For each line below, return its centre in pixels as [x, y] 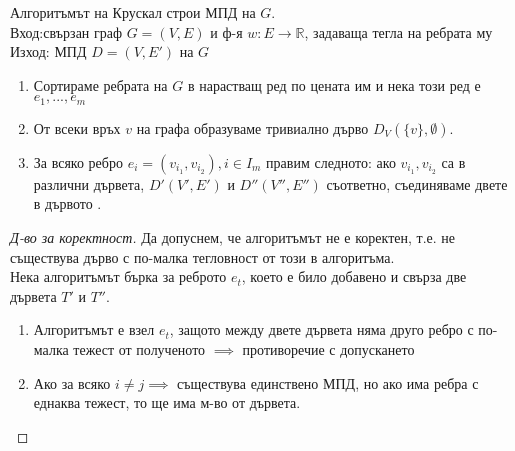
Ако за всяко [72, 382]
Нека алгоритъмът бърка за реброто [118, 276]
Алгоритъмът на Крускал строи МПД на [133, 12]
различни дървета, [89, 183]
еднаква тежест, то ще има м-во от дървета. [167, 402]
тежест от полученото [139, 348]
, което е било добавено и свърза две [354, 276]
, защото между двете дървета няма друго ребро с [321, 329]
